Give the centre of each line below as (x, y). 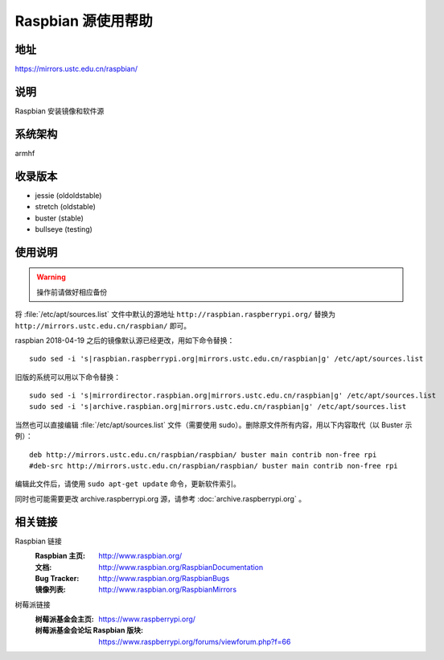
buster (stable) (60, 218)
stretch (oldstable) (66, 207)
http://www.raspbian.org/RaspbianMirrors (168, 590)
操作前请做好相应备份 (72, 292)
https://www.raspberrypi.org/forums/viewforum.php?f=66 (195, 641)
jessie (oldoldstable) (68, 195)
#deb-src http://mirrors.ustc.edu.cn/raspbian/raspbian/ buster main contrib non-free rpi (214, 466)
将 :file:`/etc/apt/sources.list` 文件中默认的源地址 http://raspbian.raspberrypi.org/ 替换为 (175, 315)
